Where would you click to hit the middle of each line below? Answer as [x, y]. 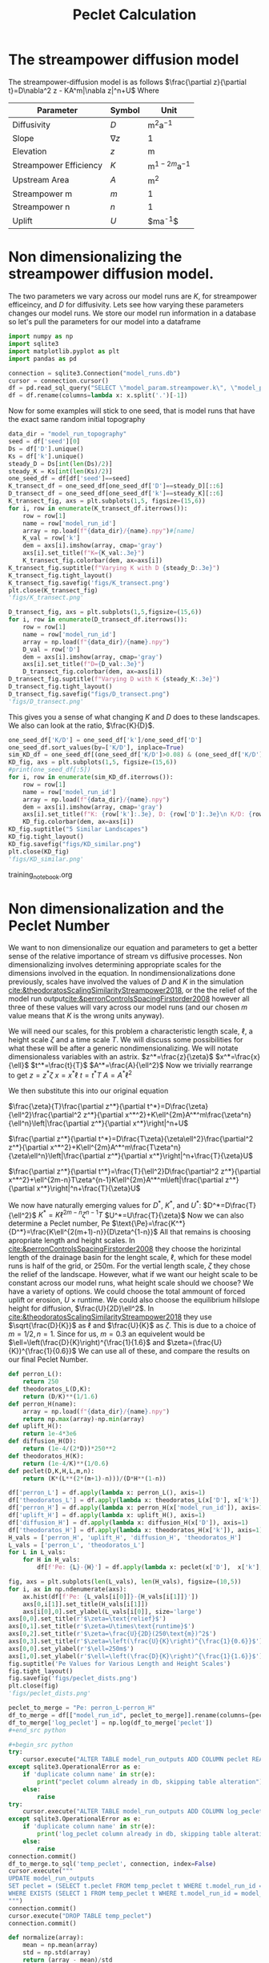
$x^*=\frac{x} [238, 1057]
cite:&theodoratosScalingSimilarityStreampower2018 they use [110, 1317]
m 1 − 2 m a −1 [169, 165]
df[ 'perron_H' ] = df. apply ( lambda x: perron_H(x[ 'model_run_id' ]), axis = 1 [136, 1508]
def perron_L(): [35, 1375]
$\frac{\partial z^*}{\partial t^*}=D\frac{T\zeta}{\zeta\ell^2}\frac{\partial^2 [131, 1138]
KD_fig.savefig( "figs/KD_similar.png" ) [75, 844]
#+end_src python [37, 1730]
